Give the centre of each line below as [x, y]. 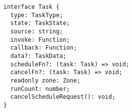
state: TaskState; [40, 23]
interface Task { [32, 7]
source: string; [37, 31]
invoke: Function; [40, 40]
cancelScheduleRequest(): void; [63, 97]
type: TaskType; [37, 15]
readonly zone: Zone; [45, 80]
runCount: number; [40, 89]
